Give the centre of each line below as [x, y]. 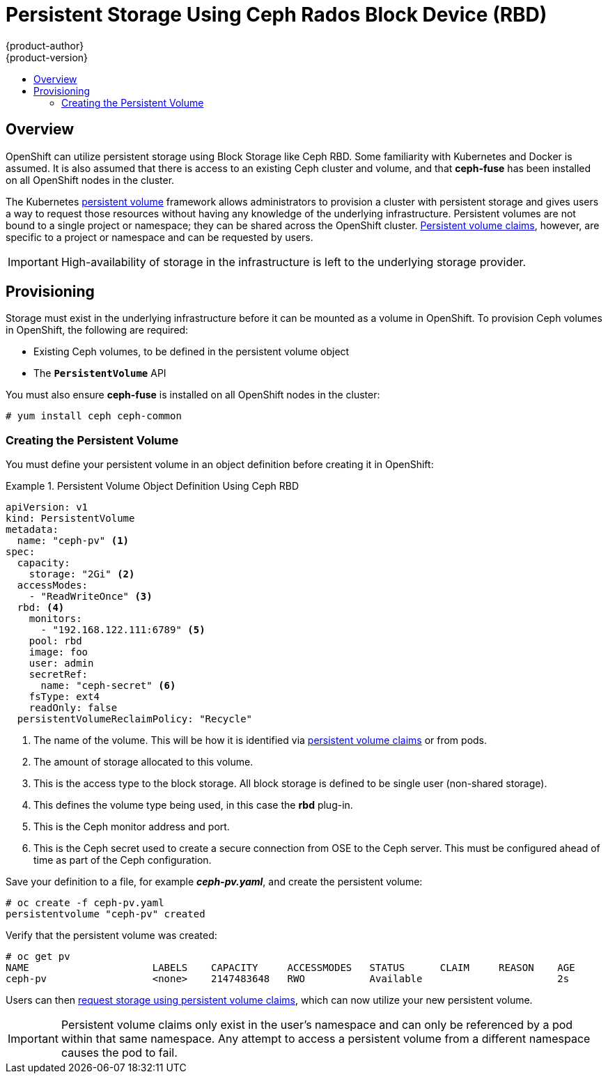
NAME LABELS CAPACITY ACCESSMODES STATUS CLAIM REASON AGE [290, 968]
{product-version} [47, 57]
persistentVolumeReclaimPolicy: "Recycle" [135, 719]
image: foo [59, 652]
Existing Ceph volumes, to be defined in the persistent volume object [192, 352]
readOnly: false [73, 708]
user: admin [61, 663]
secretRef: [59, 675]
